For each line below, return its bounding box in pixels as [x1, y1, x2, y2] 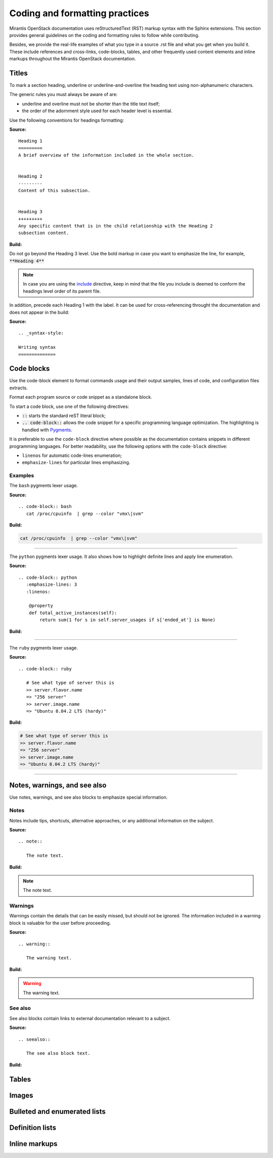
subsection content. [18, 230, 69, 236]
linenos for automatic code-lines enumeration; [22, 452, 122, 458]
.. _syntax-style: [18, 330, 64, 336]
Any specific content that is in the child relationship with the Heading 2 [18, 223, 213, 229]
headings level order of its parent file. [23, 288, 101, 294]
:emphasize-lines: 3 [26, 582, 77, 587]
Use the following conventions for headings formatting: [9, 117, 124, 123]
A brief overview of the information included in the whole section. [18, 152, 195, 158]
